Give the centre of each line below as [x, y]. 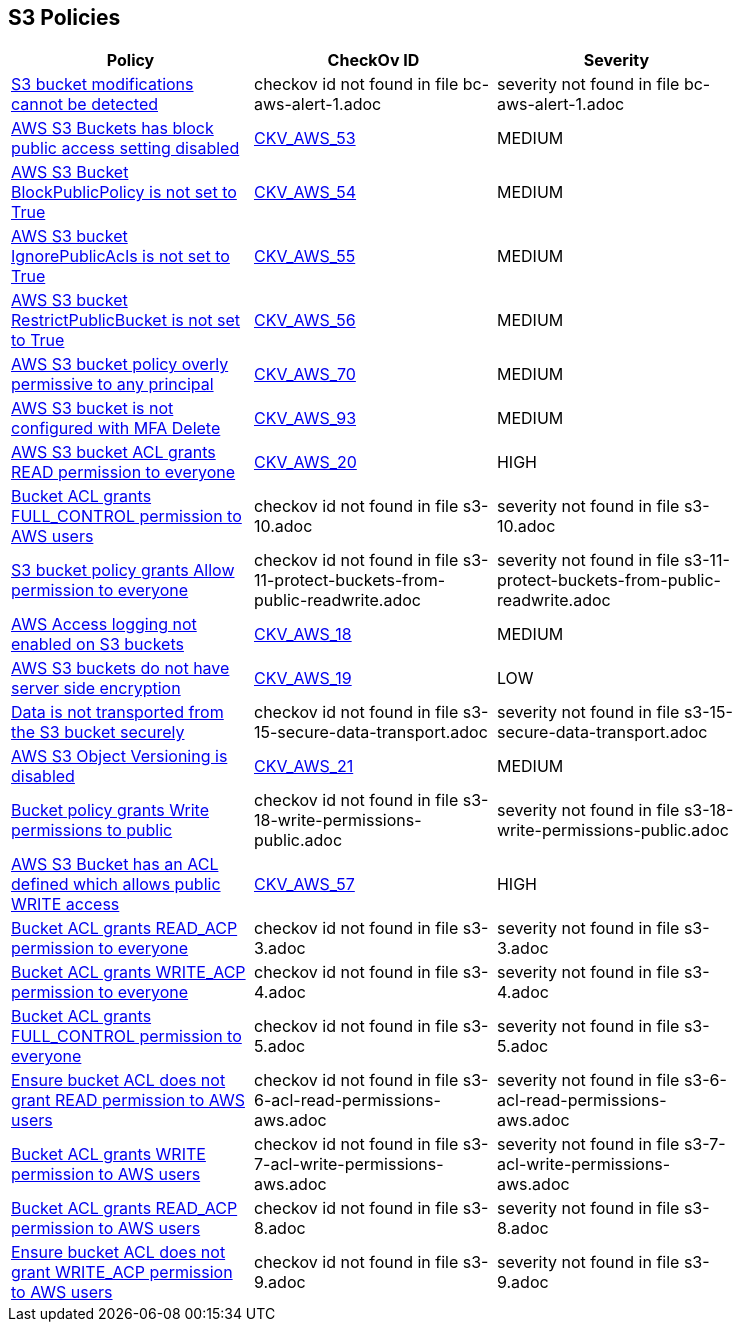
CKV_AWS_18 [302, 634]
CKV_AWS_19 [302, 678]
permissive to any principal [112, 384]
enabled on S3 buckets [97, 644]
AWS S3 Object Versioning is [119, 756]
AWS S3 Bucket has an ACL [115, 864]
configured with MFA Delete [116, 428]
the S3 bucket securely [98, 732]
